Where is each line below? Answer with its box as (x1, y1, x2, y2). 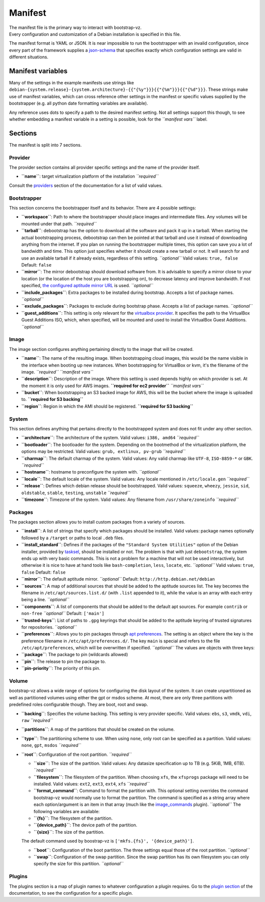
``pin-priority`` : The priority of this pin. (21, 665, 101, 671)
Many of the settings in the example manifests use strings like (9, 80, 134, 86)
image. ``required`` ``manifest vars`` (21, 369, 93, 375)
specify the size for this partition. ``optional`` (33, 861, 124, 867)
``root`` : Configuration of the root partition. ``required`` (21, 751, 132, 757)
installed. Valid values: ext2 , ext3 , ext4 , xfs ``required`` (33, 781, 150, 787)
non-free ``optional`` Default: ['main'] (21, 610, 105, 616)
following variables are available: (33, 808, 100, 814)
